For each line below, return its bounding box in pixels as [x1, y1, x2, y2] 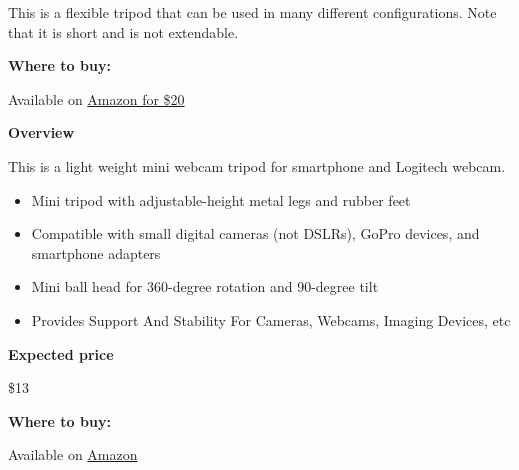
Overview [8, 122, 75, 143]
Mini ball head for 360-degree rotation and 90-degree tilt [31, 276, 379, 297]
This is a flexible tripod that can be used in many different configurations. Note [8, 2, 497, 22]
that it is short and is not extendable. [8, 21, 239, 42]
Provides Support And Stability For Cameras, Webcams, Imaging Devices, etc [31, 309, 511, 330]
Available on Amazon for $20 [8, 88, 185, 109]
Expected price [8, 343, 114, 364]
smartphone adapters [31, 242, 161, 263]
